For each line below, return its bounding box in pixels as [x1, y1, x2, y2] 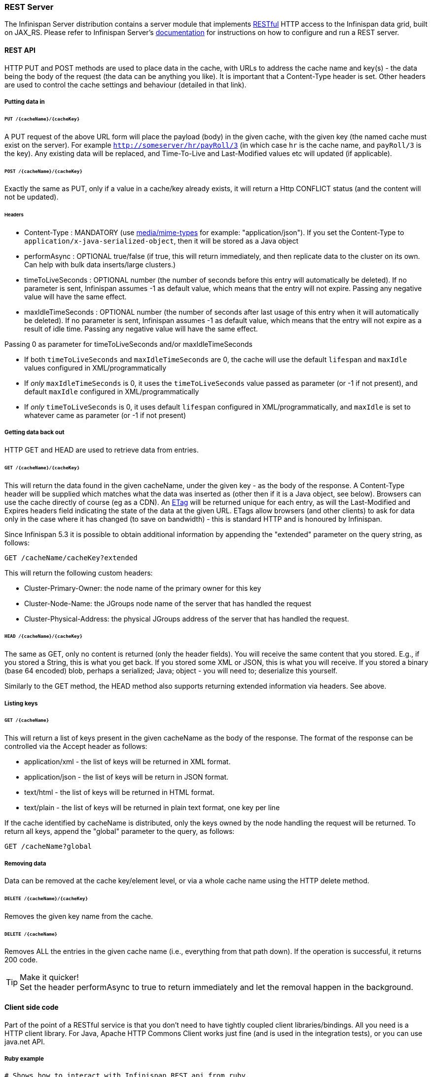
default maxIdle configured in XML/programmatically [24, 387, 199, 396]
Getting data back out [4, 429, 65, 436]
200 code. [4, 955, 38, 964]
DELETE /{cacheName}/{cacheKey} [4, 895, 88, 901]
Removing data [4, 860, 46, 867]
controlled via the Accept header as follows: [4, 742, 147, 751]
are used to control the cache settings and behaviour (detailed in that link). [4, 80, 247, 89]
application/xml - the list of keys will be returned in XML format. [24, 757, 231, 766]
